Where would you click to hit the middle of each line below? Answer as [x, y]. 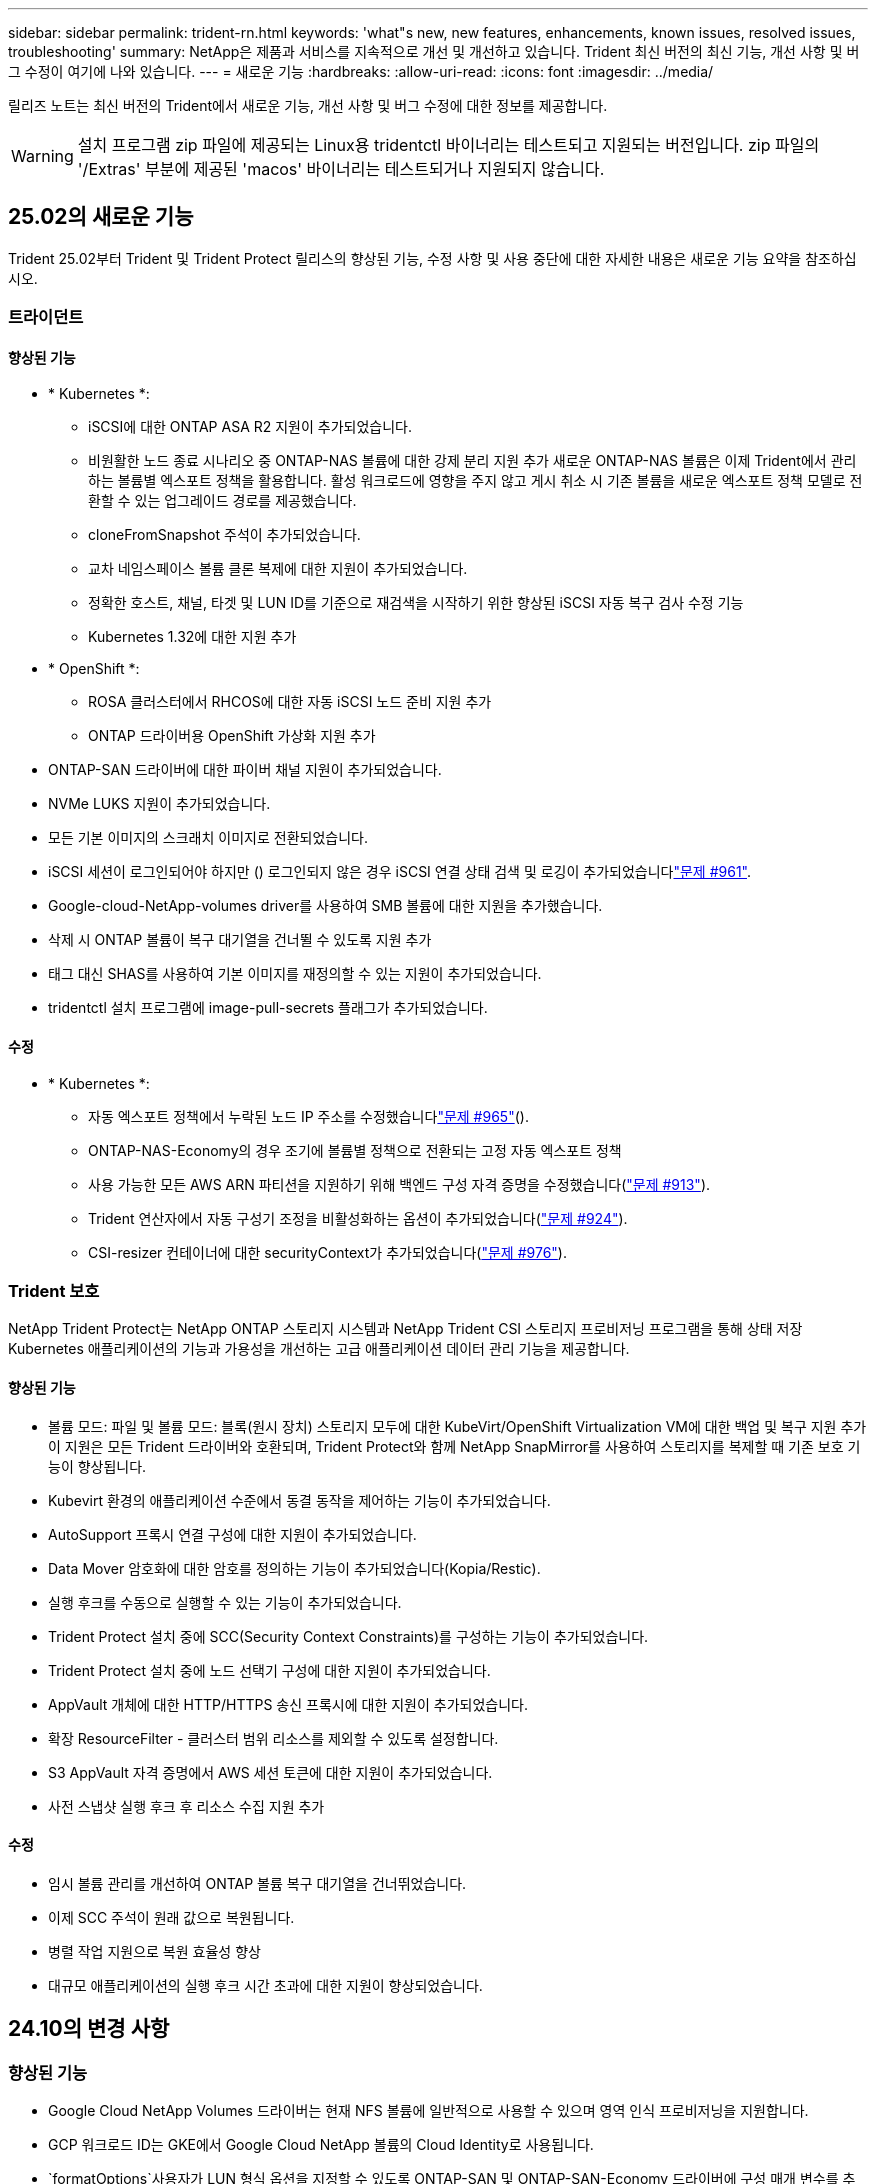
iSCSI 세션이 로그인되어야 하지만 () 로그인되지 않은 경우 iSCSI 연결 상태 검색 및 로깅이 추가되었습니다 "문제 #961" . [400, 872]
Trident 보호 [54, 1291]
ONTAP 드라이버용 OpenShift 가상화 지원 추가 [232, 736]
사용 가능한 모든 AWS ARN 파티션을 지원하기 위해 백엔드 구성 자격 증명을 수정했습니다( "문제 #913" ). [399, 1184]
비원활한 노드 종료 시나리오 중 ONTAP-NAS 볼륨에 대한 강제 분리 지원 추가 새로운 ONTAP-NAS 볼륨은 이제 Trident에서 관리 [472, 461]
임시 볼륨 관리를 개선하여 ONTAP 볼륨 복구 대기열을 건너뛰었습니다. [257, 1883]
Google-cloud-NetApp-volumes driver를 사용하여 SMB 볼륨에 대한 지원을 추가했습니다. [325, 906]
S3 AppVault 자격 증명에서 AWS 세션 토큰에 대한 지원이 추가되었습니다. [270, 1772]
